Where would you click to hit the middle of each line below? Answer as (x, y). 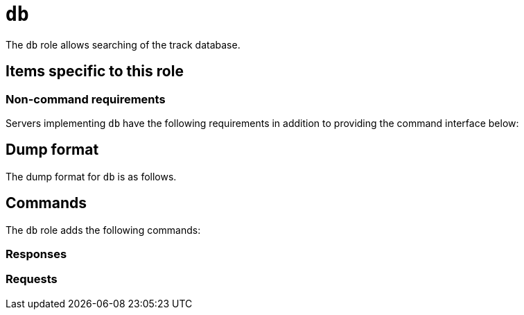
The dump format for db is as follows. (91, 176)
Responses (36, 254)
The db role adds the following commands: (103, 230)
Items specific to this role (95, 71)
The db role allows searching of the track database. (123, 44)
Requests (32, 279)
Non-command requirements (86, 99)
